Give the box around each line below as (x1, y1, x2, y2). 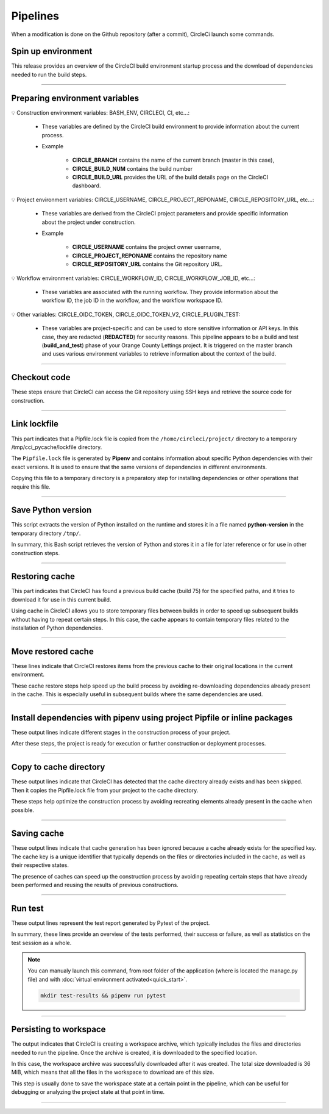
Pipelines (11, 9, 60, 23)
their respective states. (11, 861, 69, 869)
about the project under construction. (41, 218, 136, 226)
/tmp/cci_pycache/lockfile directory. (11, 443, 102, 451)
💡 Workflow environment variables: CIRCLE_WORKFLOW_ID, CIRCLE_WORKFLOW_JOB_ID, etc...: (11, 275, 256, 282)
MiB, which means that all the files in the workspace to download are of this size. (11, 1068, 214, 1076)
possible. (11, 806, 35, 814)
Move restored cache (11, 646, 94, 656)
